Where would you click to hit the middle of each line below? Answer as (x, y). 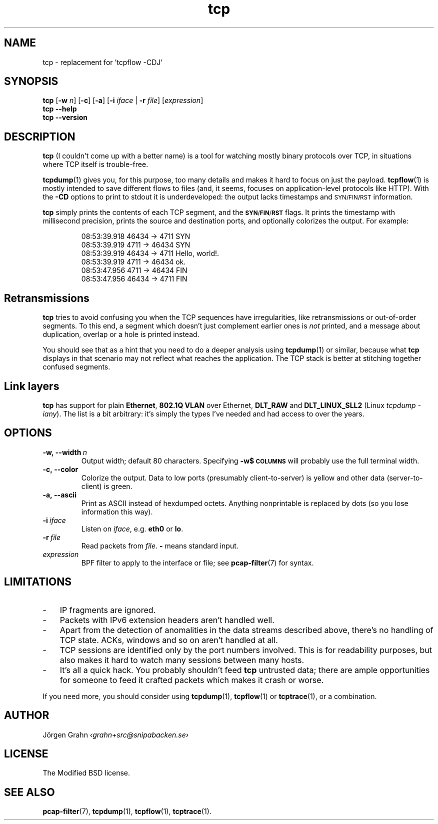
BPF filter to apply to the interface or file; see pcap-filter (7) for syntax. (197, 562)
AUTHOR (27, 715)
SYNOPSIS (31, 81)
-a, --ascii (59, 494)
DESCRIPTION (40, 136)
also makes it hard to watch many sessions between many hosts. (182, 660)
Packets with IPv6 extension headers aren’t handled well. (167, 620)
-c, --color (60, 469)
